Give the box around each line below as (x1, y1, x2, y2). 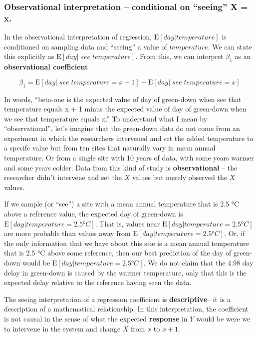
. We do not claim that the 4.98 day (143, 257, 254, 268)
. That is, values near (95, 218, 160, 228)
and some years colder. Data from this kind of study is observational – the (4, 162, 238, 172)
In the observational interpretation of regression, (4, 31, 152, 42)
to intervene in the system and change (4, 323, 121, 333)
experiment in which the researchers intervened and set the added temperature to (4, 132, 254, 143)
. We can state (208, 41, 252, 51)
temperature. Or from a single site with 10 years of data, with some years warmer (4, 152, 254, 163)
